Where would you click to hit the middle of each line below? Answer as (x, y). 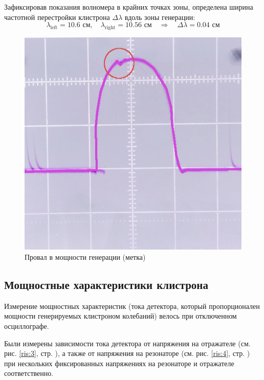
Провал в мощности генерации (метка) (85, 256)
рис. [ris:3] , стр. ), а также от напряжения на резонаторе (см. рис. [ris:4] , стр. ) (127, 353)
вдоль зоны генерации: (160, 17)
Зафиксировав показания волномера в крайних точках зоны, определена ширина (129, 7)
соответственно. (29, 373)
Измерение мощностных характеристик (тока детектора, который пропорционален (132, 306)
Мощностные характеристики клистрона (106, 284)
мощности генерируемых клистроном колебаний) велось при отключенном (120, 316)
